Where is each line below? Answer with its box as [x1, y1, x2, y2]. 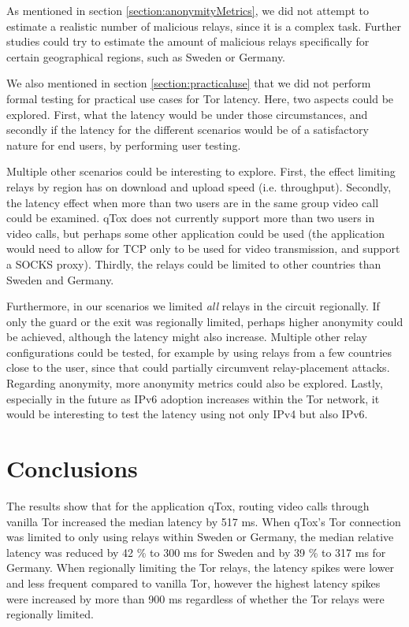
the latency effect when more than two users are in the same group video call [6, 194, 379, 210]
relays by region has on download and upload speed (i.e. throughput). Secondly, [6, 178, 392, 195]
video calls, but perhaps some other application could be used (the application [6, 224, 385, 241]
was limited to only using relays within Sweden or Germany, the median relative [6, 529, 394, 545]
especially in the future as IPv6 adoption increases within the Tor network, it [6, 390, 380, 406]
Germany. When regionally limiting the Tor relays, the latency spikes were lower [6, 559, 395, 576]
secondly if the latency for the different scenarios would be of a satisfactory [6, 121, 369, 138]
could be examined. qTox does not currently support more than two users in [6, 210, 375, 226]
